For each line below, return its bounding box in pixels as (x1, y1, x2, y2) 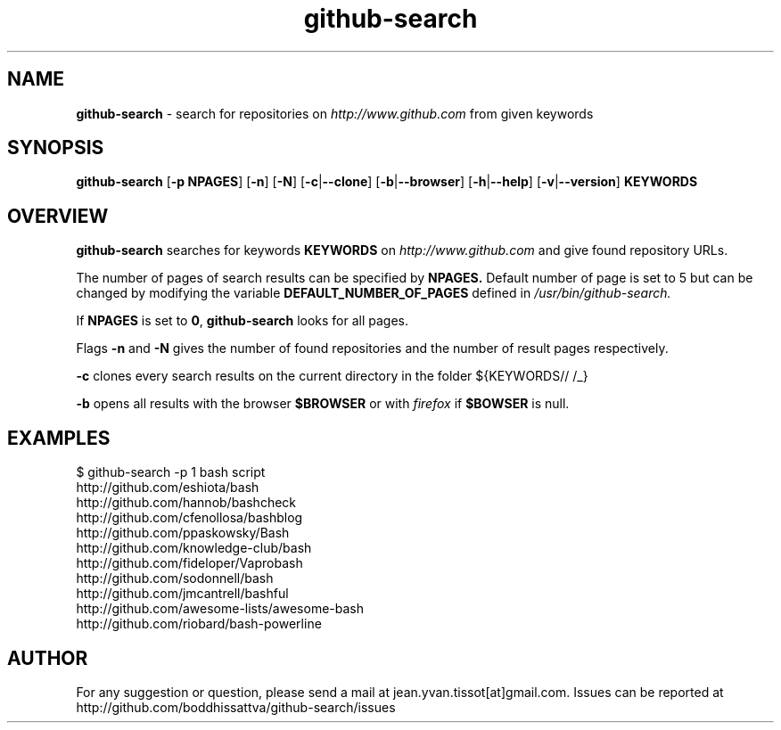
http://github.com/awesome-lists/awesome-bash (76, 601, 364, 617)
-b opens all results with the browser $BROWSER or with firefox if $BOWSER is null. (76, 396, 570, 412)
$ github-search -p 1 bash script (76, 464, 266, 480)
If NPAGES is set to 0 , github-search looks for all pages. (76, 313, 409, 329)
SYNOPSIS (7, 136, 104, 160)
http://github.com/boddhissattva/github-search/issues (76, 699, 396, 715)
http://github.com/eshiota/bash (76, 480, 259, 496)
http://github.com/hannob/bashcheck (76, 495, 296, 511)
